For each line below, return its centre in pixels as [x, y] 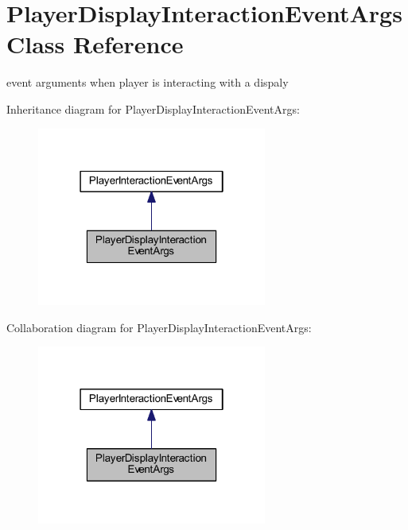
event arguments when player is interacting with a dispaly [148, 82]
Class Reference [95, 44]
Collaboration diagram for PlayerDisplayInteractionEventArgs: [159, 327]
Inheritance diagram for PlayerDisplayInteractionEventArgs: [153, 108]
